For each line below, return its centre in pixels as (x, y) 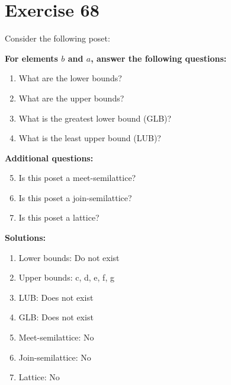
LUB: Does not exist (56, 297)
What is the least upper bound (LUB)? (90, 138)
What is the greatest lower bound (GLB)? (95, 118)
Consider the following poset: (57, 38)
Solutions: (25, 238)
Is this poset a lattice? (59, 217)
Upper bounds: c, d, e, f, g (66, 277)
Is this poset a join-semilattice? (75, 197)
